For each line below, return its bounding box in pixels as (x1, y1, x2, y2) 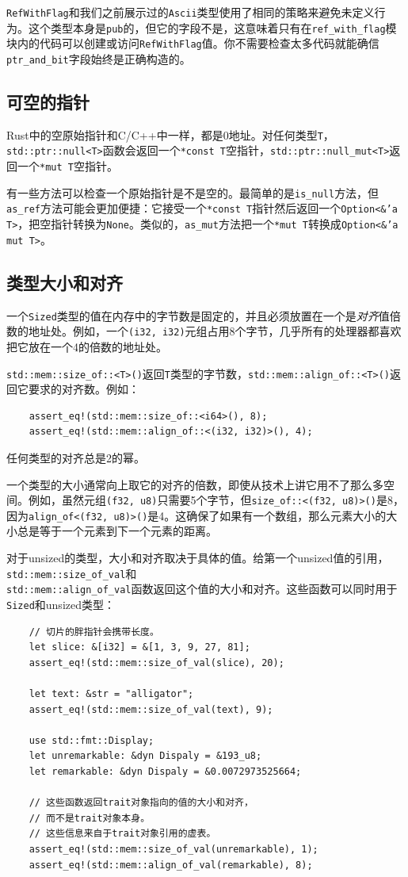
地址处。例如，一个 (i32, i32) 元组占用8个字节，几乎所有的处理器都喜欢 (28, 323, 402, 339)
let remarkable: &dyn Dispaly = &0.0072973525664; (29, 765, 302, 777)
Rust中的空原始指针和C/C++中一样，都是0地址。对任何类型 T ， (6, 126, 334, 143)
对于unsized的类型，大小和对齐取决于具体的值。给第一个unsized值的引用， (6, 550, 389, 566)
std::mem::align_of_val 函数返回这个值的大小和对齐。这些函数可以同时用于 (6, 580, 398, 597)
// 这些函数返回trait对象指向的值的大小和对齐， (29, 797, 254, 809)
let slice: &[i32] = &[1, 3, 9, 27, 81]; (29, 641, 250, 653)
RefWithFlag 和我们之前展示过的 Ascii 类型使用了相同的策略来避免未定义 (6, 4, 375, 20)
